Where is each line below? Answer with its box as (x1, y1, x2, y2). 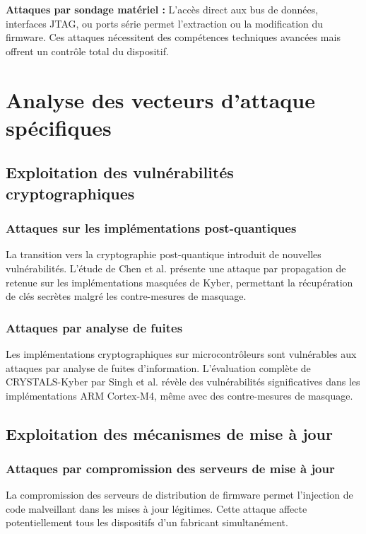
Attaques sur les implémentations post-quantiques (6, 219, 297, 237)
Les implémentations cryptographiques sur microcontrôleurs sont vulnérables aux (6, 346, 357, 361)
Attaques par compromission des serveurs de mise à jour (6, 460, 335, 477)
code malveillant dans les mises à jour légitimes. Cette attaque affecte (6, 501, 307, 516)
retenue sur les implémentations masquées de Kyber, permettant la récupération (6, 274, 353, 289)
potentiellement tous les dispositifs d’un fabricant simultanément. (6, 515, 288, 530)
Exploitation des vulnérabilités (6, 161, 234, 183)
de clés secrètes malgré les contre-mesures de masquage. (6, 289, 247, 303)
